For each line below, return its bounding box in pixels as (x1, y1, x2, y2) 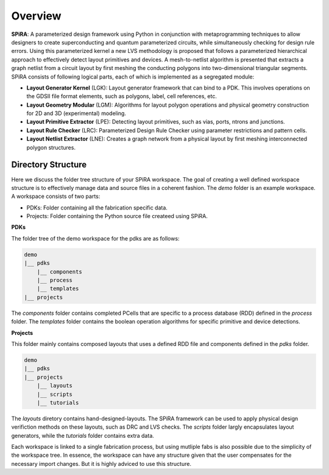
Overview (11, 9, 62, 23)
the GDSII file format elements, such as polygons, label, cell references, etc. (26, 93, 218, 100)
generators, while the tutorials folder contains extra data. (11, 432, 155, 439)
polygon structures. (26, 144, 76, 151)
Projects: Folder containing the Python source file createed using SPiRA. (26, 213, 208, 220)
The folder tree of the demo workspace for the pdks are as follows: (11, 234, 180, 242)
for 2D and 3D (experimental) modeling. (26, 110, 126, 117)
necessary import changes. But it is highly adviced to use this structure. (11, 460, 192, 467)
